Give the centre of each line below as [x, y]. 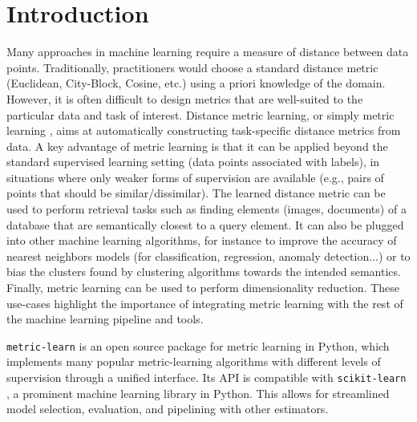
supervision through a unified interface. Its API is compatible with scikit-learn [206, 377]
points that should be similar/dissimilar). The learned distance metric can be [196, 193]
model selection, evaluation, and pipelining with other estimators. [168, 409]
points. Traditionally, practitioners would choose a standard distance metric [192, 67]
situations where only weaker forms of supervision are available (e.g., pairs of [195, 177]
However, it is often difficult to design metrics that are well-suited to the [185, 98]
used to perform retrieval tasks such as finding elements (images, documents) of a [206, 209]
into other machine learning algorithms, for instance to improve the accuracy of [202, 240]
